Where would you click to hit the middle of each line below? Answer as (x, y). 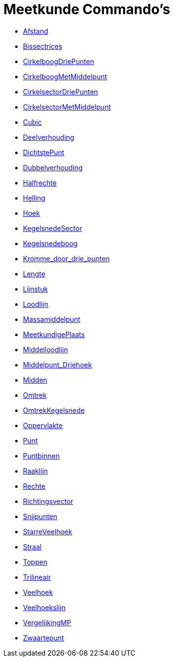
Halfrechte (40, 182)
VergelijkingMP (47, 622)
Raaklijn (35, 471)
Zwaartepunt (43, 638)
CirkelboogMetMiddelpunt (65, 76)
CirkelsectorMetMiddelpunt (67, 107)
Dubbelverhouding (53, 167)
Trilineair (37, 577)
